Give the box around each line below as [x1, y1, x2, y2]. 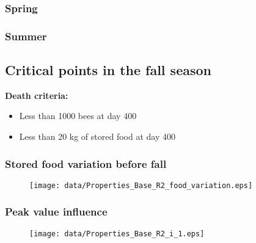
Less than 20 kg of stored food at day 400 [19, 130, 175, 143]
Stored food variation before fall [5, 156, 167, 171]
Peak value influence [5, 204, 108, 219]
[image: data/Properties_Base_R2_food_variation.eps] [29, 181, 253, 190]
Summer [5, 28, 47, 43]
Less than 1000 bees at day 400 [19, 109, 137, 122]
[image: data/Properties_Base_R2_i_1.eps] [29, 229, 205, 238]
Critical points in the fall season [5, 60, 211, 79]
